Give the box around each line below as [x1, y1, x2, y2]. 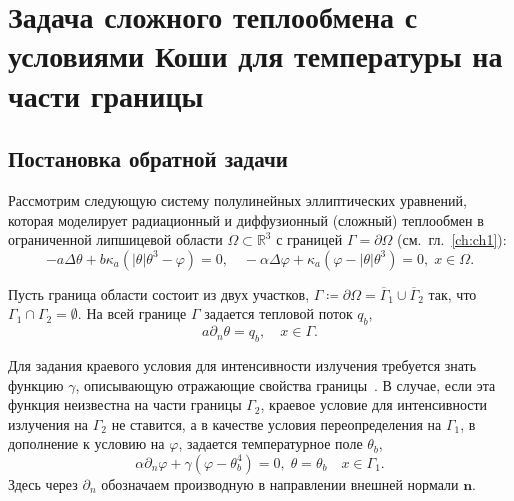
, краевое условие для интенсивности [260, 394, 488, 415]
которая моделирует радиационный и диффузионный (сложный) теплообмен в [8, 209, 484, 230]
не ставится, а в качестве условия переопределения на [111, 413, 442, 434]
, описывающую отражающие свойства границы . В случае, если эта [75, 374, 496, 395]
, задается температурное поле [178, 433, 363, 454]
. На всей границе [77, 303, 187, 324]
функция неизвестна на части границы [8, 394, 242, 415]
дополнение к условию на [8, 433, 165, 454]
